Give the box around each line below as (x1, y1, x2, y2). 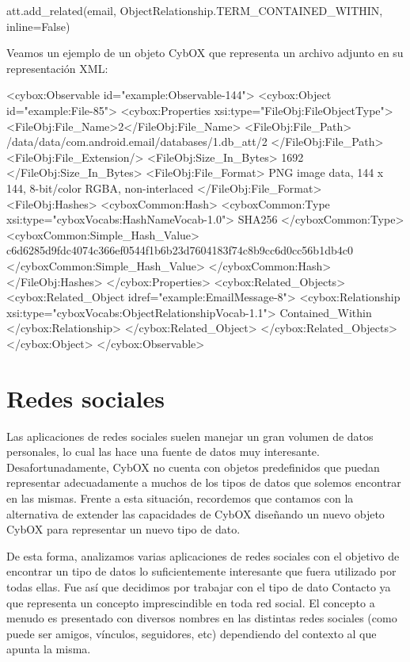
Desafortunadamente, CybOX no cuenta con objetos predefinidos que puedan (6, 458, 380, 475)
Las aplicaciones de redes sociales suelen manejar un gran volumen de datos (6, 427, 374, 444)
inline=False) (6, 17, 70, 34)
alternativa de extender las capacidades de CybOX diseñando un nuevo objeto (6, 505, 385, 522)
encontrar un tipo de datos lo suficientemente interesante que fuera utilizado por (6, 563, 397, 580)
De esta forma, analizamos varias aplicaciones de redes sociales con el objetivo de (6, 547, 400, 564)
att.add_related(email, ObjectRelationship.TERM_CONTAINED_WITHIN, (6, 2, 383, 18)
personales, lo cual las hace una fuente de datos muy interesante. (6, 443, 320, 460)
